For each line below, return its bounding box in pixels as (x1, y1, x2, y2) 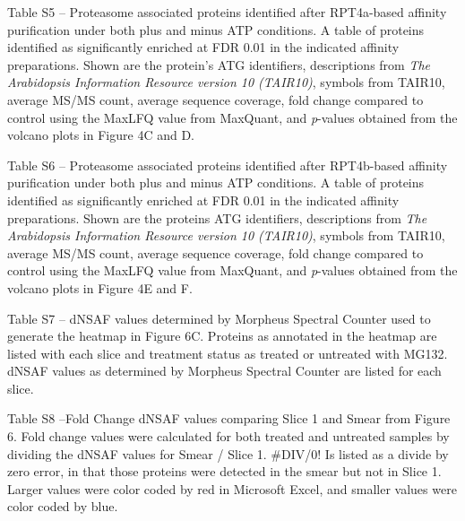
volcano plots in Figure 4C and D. (7, 126, 194, 144)
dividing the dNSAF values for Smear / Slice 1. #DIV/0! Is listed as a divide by (7, 444, 449, 463)
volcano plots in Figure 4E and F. (7, 278, 193, 297)
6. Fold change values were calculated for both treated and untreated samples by (7, 427, 450, 446)
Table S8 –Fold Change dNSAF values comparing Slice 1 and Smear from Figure (7, 409, 451, 428)
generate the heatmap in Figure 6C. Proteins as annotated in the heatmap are (7, 326, 437, 345)
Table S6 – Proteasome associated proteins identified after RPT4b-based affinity (7, 155, 448, 174)
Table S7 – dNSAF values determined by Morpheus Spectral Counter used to (7, 308, 431, 327)
